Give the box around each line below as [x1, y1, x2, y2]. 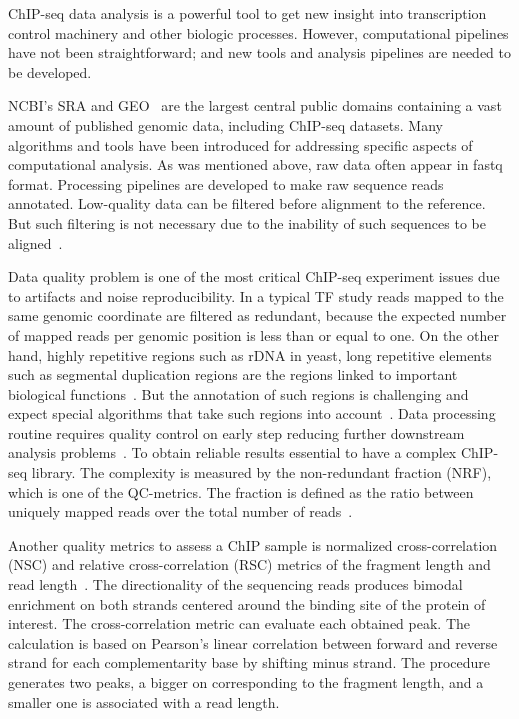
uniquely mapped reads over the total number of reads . [8, 501, 353, 522]
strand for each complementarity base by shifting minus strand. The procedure [8, 652, 491, 673]
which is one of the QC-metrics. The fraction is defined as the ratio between [8, 481, 474, 502]
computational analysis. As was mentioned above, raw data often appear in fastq [8, 154, 503, 175]
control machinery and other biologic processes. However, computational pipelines [8, 22, 509, 43]
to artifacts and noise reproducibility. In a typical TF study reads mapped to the [8, 285, 504, 306]
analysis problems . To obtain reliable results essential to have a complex [8, 442, 457, 463]
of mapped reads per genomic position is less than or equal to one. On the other [8, 324, 499, 345]
